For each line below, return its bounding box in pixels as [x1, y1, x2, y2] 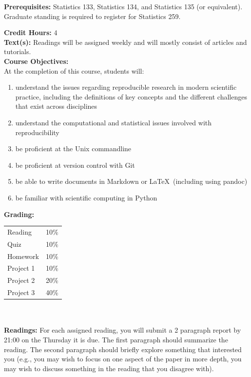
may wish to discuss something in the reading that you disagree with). [4, 363, 214, 373]
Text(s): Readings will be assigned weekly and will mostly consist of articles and [4, 37, 247, 47]
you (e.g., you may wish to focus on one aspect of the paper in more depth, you [4, 354, 242, 364]
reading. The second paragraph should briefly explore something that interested [4, 344, 242, 354]
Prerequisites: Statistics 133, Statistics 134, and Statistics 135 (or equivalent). [4, 1, 243, 11]
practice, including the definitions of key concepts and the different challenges [15, 91, 247, 101]
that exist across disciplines [15, 101, 97, 111]
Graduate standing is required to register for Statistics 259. [4, 11, 181, 21]
